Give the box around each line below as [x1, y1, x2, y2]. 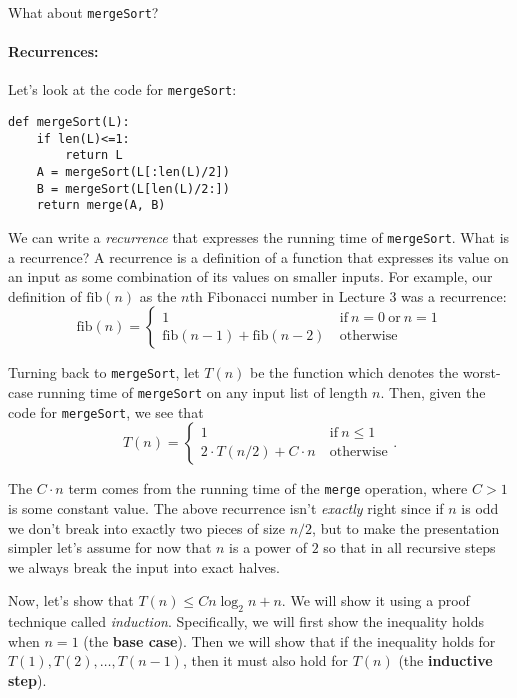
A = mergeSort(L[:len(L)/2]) [36, 165, 230, 180]
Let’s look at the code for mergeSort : [8, 79, 237, 100]
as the [139, 285, 177, 306]
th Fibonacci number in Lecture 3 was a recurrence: [189, 285, 507, 306]
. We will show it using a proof [281, 590, 470, 611]
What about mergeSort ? [8, 2, 159, 22]
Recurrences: [8, 41, 99, 62]
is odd [461, 498, 499, 519]
